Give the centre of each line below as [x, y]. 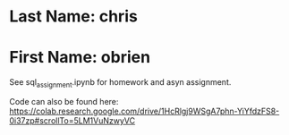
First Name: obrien [80, 58]
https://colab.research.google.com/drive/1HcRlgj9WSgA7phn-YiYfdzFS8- [144, 111]
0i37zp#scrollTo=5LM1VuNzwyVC [72, 120]
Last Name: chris [74, 17]
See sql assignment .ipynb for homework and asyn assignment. [120, 83]
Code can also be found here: [64, 101]
